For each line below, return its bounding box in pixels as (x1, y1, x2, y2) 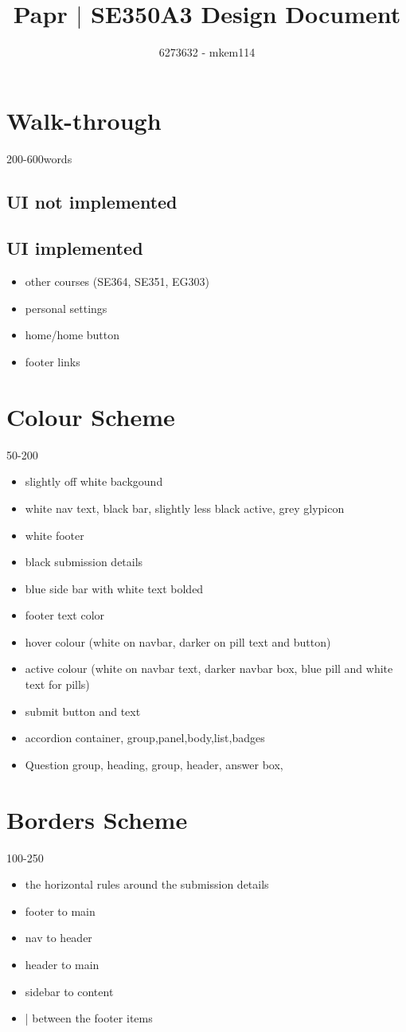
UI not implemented (6, 189, 178, 213)
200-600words (6, 150, 72, 166)
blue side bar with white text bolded (25, 580, 204, 596)
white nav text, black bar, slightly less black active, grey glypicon (25, 499, 345, 516)
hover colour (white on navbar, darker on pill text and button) (25, 633, 331, 650)
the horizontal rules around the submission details (25, 876, 269, 893)
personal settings (25, 299, 107, 316)
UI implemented (6, 236, 143, 260)
